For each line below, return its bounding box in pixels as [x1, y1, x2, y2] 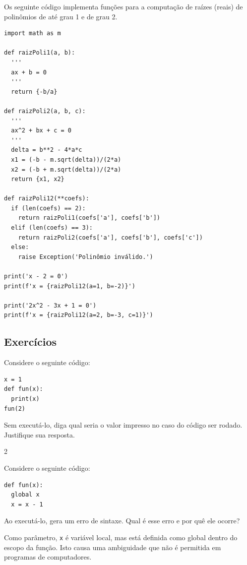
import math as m [4, 30, 61, 37]
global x [11, 491, 40, 499]
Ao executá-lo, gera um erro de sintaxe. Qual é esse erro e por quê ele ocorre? [4, 515, 240, 526]
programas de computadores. [4, 552, 92, 562]
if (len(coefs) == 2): [11, 204, 86, 212]
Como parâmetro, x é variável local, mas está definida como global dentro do [4, 532, 238, 542]
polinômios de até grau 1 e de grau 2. [4, 11, 118, 21]
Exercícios [4, 334, 57, 349]
